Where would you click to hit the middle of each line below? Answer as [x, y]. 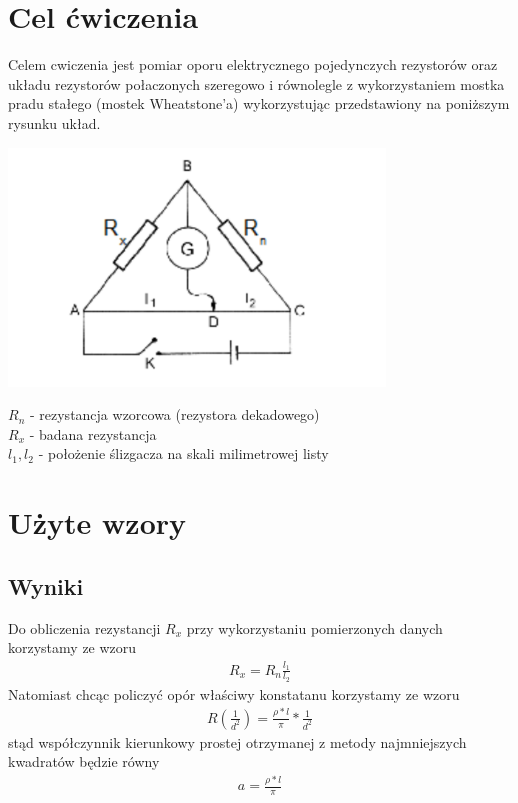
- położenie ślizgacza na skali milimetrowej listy [183, 453]
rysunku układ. [54, 122]
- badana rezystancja [93, 433]
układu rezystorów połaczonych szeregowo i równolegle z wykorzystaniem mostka [256, 83]
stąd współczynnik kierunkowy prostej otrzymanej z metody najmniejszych [237, 741]
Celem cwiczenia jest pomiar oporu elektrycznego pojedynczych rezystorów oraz [253, 64]
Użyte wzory [97, 522]
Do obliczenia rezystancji [84, 627]
